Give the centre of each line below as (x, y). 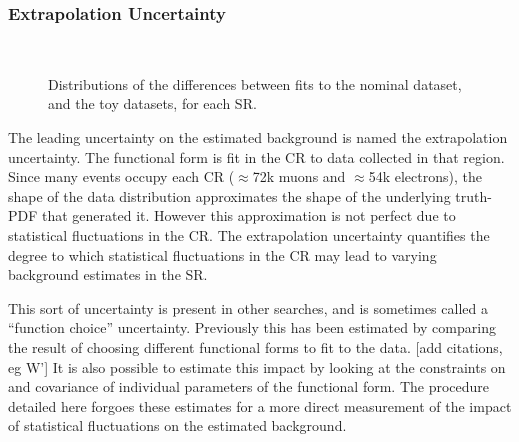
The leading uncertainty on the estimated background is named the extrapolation (258, 137)
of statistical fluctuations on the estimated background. (177, 425)
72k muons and (299, 176)
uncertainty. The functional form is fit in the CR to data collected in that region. (256, 156)
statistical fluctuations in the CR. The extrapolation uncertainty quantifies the (249, 234)
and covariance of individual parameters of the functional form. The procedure (249, 386)
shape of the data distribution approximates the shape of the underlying (229, 195)
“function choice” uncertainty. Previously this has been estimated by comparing (252, 327)
